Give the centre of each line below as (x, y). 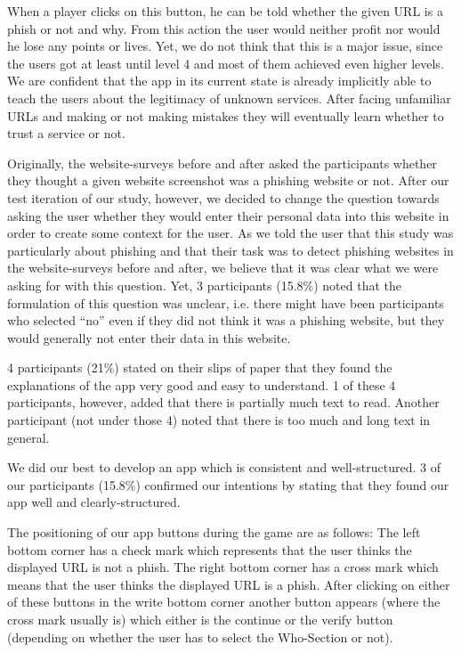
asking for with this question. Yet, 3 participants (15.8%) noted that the (204, 285)
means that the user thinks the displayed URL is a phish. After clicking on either (229, 584)
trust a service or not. (66, 133)
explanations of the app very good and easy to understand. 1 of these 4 (202, 384)
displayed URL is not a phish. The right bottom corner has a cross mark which (223, 567)
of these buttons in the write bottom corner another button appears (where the (224, 602)
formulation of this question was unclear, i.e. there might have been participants (226, 302)
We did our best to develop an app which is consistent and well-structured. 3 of (224, 467)
